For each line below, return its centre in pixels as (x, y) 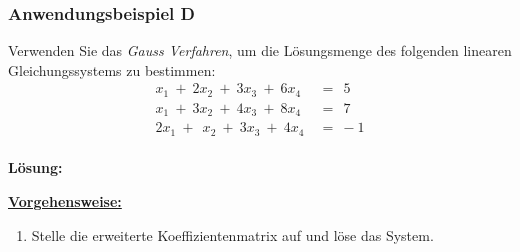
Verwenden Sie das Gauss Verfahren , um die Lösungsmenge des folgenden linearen (260, 50)
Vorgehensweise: (65, 201)
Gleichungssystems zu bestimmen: (112, 69)
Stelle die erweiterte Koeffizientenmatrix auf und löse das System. (232, 234)
